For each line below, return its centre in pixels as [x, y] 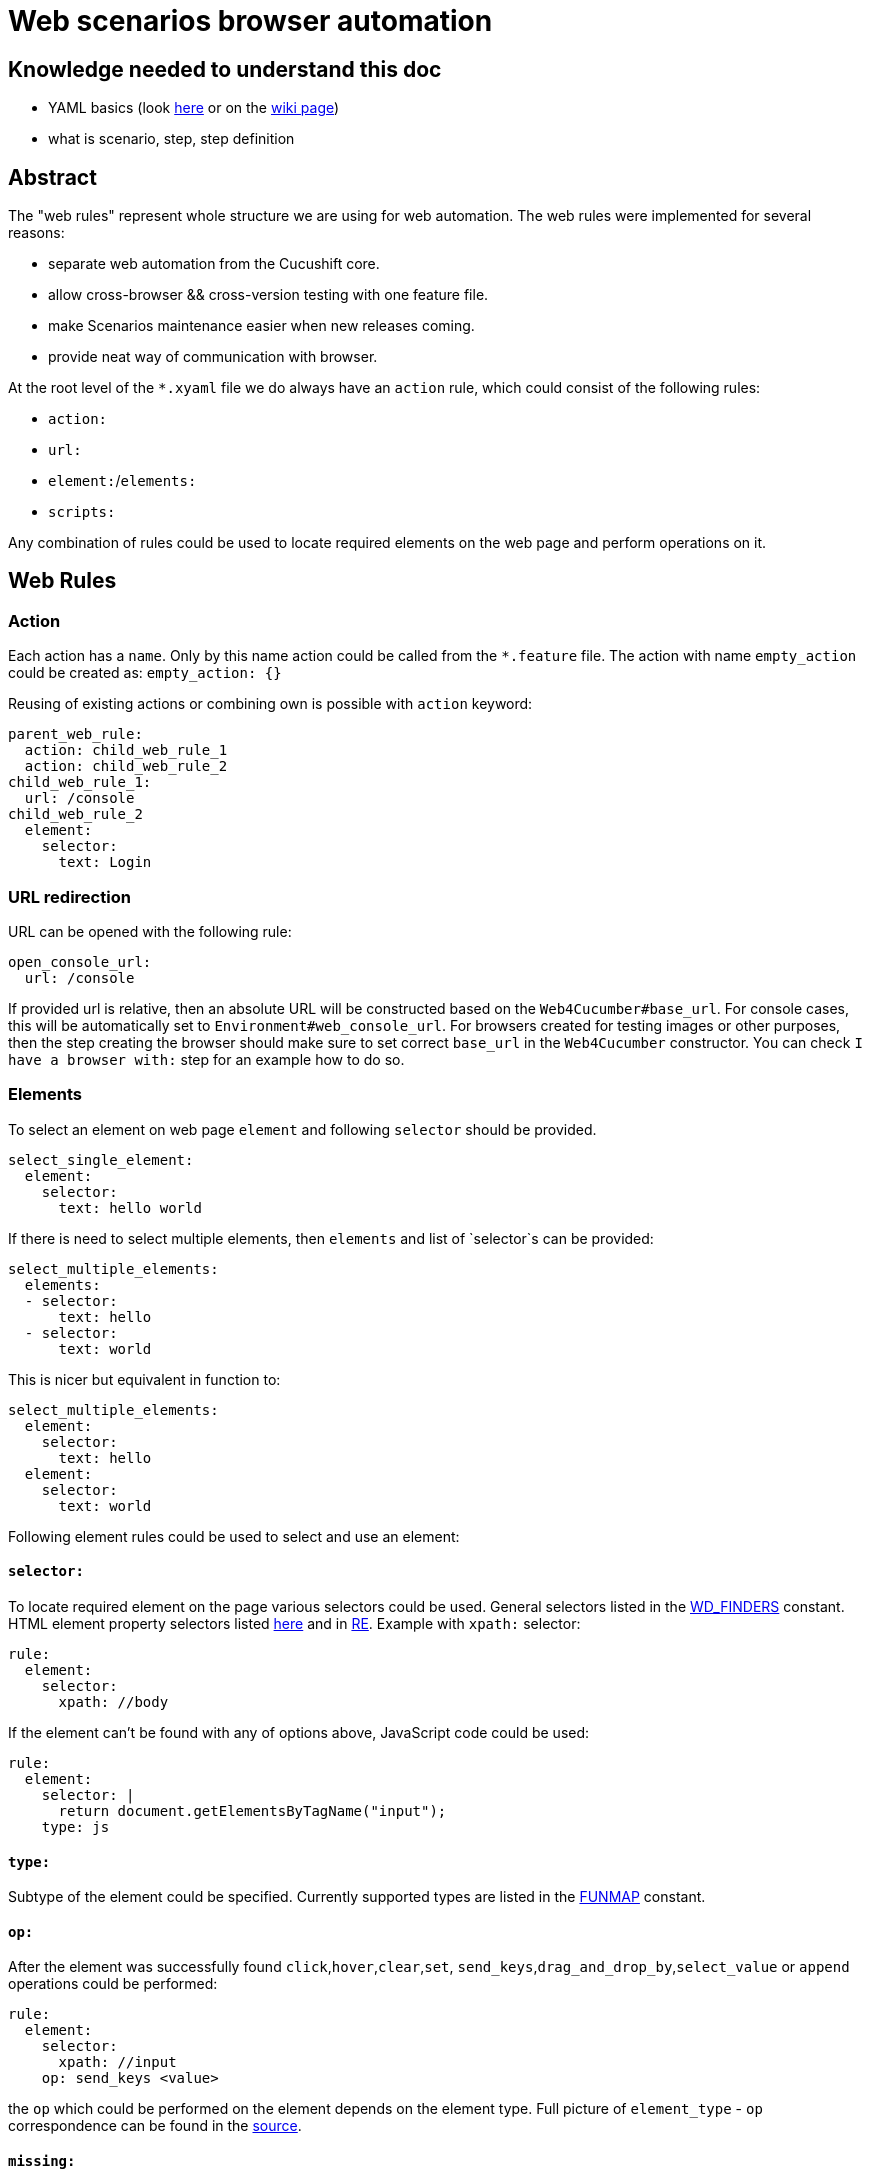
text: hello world [130, 1207]
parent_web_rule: [75, 734]
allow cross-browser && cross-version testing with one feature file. [268, 295]
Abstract [52, 177]
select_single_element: [101, 1159]
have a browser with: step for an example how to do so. [206, 1059]
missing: [42, 2161]
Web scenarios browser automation [250, 21]
